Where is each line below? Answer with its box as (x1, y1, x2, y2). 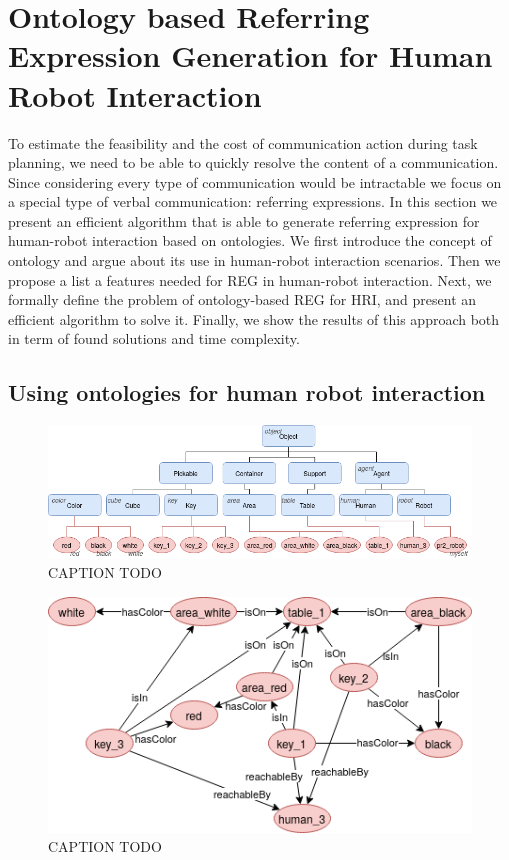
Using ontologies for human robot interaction (8, 377, 486, 408)
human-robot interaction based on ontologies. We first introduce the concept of (8, 230, 492, 251)
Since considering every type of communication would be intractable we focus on (8, 171, 502, 192)
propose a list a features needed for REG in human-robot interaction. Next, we (8, 269, 492, 290)
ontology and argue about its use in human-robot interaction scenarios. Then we (8, 250, 501, 271)
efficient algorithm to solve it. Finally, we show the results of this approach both (8, 308, 500, 329)
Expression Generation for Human (8, 35, 493, 76)
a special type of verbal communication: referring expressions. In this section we (8, 191, 498, 212)
